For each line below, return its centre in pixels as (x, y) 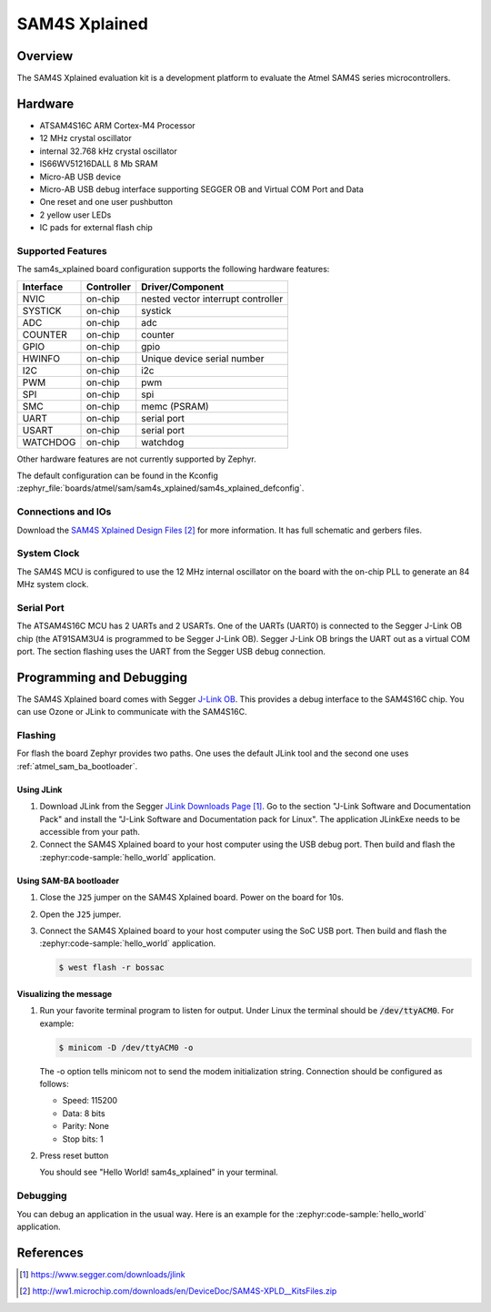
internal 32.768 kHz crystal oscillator (108, 151)
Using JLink (40, 789)
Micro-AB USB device (80, 177)
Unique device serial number (203, 358)
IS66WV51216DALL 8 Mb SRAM (99, 164)
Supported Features (62, 250)
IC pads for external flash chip (96, 228)
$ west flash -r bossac (112, 968)
